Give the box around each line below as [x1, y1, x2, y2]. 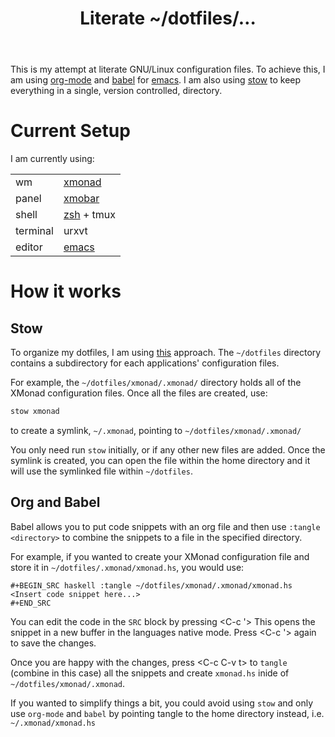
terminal [15, 224, 54, 238]
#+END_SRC [10, 598, 52, 608]
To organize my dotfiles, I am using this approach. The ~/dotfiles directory [10, 347, 322, 359]
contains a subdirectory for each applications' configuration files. [10, 357, 280, 369]
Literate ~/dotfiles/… [79, 7, 257, 30]
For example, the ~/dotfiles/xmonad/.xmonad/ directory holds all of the [10, 377, 302, 389]
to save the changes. [10, 637, 97, 649]
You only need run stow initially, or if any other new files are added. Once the [10, 444, 326, 456]
